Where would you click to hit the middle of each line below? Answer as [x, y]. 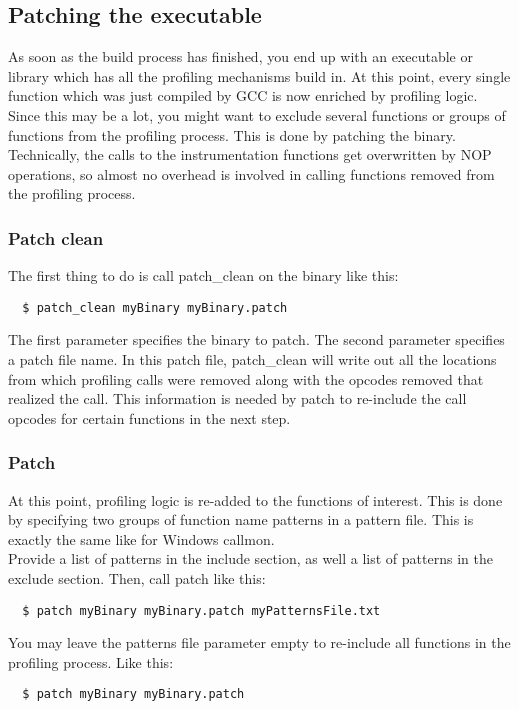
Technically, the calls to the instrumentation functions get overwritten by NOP [250, 154]
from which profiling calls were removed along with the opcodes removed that [246, 378]
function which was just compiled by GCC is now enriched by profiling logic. [243, 95]
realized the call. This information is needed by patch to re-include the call [237, 398]
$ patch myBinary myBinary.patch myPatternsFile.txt [201, 610]
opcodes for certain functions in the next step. [149, 417]
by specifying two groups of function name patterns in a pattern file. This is [241, 519]
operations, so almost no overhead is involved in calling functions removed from [251, 173]
